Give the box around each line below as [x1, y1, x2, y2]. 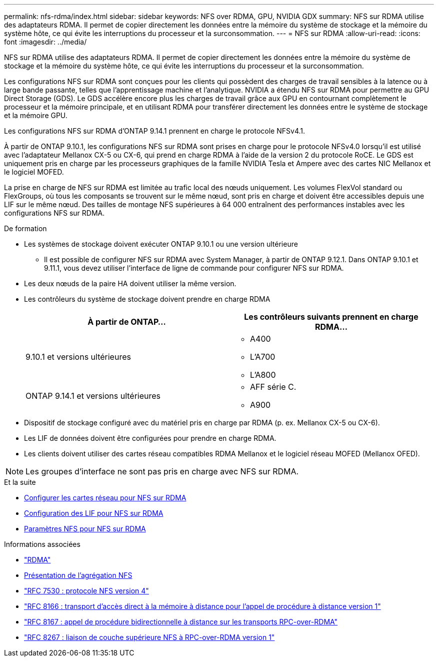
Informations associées [4, 540, 80, 548]
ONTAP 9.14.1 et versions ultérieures [25, 391, 161, 401]
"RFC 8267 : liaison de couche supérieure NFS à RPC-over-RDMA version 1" [24, 633, 275, 641]
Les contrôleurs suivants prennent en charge [244, 312, 418, 322]
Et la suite [4, 478, 36, 486]
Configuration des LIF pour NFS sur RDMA [24, 509, 163, 517]
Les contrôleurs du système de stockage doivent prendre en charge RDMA [24, 295, 270, 303]
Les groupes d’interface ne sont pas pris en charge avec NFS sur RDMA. [25, 466, 299, 476]
